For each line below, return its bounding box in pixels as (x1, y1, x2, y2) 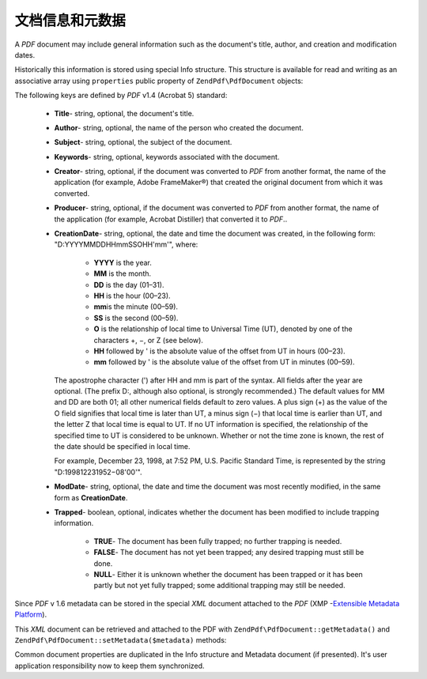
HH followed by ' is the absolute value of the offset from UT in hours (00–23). (93, 346, 346, 356)
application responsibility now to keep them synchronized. (14, 661, 205, 670)
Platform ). (14, 609, 47, 620)
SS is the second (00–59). (93, 313, 179, 323)
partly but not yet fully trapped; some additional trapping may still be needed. (93, 581, 346, 590)
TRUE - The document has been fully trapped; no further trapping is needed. (93, 536, 342, 545)
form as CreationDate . (54, 492, 128, 502)
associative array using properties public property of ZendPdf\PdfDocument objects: (14, 76, 304, 85)
